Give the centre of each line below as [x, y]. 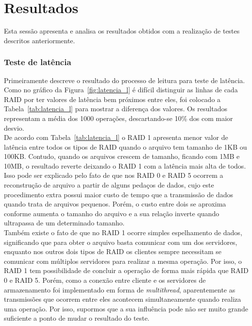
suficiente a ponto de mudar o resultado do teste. [77, 318]
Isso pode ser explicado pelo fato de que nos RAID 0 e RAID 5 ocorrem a [114, 175]
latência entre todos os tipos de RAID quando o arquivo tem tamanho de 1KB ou [126, 146]
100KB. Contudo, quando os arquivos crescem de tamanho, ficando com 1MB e [122, 156]
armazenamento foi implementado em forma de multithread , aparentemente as [120, 289]
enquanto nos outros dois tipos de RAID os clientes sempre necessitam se [113, 251]
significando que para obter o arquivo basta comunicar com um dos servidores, [121, 242]
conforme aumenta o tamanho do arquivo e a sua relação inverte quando [112, 213]
